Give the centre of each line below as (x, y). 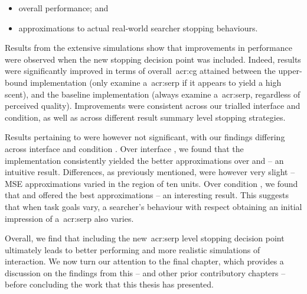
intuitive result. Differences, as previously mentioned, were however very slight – (150, 172)
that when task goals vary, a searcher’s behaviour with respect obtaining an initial (153, 206)
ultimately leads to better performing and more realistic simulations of (133, 249)
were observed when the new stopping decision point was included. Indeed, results (153, 59)
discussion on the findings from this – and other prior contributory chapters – (145, 272)
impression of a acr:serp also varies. (69, 218)
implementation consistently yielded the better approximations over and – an (144, 160)
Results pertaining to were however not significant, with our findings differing (145, 137)
